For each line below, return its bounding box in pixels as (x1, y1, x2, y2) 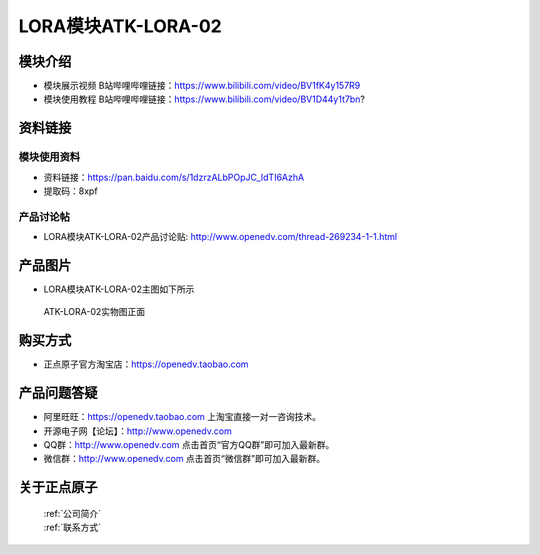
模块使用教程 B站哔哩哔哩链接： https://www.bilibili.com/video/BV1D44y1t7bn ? (43, 93, 365, 105)
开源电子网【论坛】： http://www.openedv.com (43, 425, 232, 437)
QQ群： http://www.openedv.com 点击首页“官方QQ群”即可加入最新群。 (43, 439, 335, 451)
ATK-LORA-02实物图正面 (43, 306, 146, 318)
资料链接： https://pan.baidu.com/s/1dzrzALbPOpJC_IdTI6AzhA (43, 171, 305, 183)
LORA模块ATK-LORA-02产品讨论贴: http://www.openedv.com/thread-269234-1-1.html (43, 231, 398, 243)
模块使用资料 (18, 150, 81, 164)
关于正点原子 (18, 479, 98, 496)
